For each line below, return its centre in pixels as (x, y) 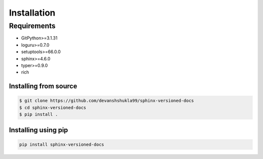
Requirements (32, 26)
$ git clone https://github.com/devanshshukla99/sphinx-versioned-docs (107, 101)
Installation (32, 13)
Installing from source (43, 86)
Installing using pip (38, 130)
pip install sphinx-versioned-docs (62, 144)
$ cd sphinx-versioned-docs (53, 108)
